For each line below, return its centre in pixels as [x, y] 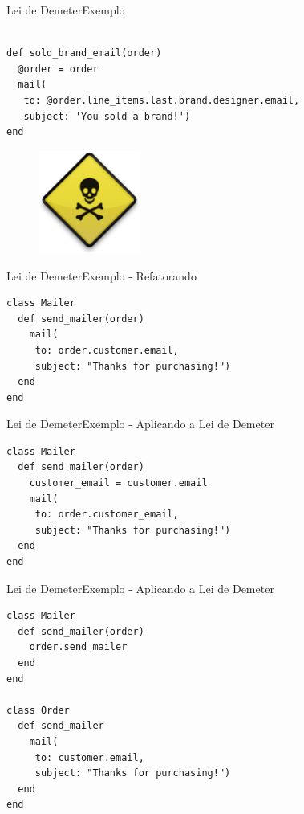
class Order [38, 710]
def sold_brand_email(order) [84, 53]
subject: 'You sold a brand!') [107, 116]
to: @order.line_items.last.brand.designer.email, [162, 100]
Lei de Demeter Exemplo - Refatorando [101, 275]
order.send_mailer [78, 647]
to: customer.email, [89, 757]
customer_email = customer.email [118, 483]
